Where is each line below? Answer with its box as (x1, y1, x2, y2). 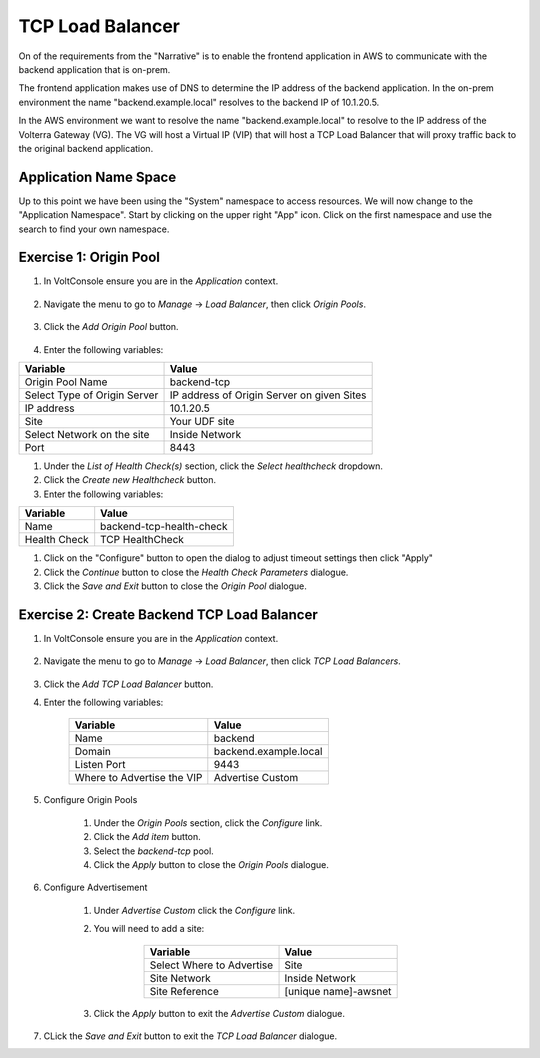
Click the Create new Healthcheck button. (43, 474, 217, 486)
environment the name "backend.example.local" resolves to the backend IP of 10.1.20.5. (18, 96, 380, 108)
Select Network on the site (24, 428, 150, 442)
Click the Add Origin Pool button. (43, 321, 179, 333)
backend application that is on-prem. (18, 63, 171, 75)
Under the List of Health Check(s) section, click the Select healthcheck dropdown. (43, 460, 384, 472)
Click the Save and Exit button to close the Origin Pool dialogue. (43, 580, 307, 592)
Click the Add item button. (93, 831, 202, 843)
